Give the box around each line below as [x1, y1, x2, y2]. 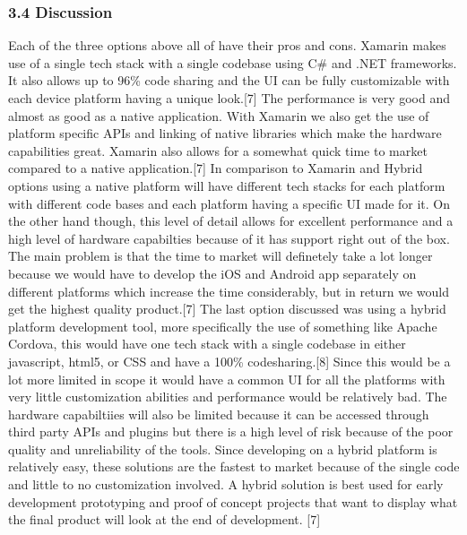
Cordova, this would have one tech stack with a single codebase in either [8, 334, 406, 353]
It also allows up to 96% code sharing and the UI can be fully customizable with [8, 71, 450, 90]
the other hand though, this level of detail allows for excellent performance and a [8, 211, 454, 230]
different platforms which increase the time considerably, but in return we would [8, 281, 450, 300]
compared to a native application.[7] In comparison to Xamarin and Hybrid [8, 159, 423, 177]
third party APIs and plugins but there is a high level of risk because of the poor [8, 422, 454, 441]
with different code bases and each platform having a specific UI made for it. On [8, 194, 451, 212]
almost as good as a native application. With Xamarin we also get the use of [8, 106, 429, 125]
